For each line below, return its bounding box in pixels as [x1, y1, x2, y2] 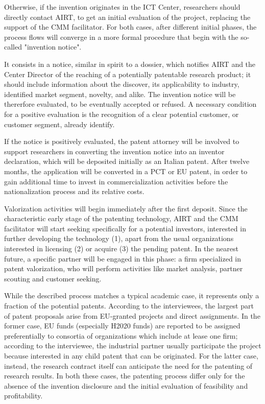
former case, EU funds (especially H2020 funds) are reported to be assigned [4, 320, 240, 331]
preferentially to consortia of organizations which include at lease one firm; [4, 330, 238, 341]
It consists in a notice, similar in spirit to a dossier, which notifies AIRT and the [4, 58, 256, 69]
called [4, 41, 22, 52]
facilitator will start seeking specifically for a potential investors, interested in [4, 223, 246, 233]
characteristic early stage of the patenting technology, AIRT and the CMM [4, 213, 238, 224]
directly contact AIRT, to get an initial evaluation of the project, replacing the [4, 11, 251, 22]
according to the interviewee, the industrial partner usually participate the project [4, 340, 261, 351]
